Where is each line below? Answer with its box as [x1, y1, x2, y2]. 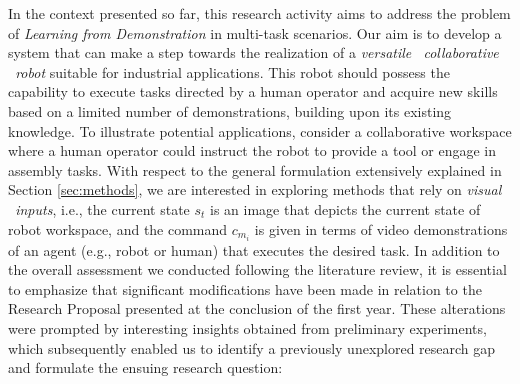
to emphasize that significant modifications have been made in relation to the [8, 278, 482, 299]
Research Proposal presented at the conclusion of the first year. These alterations [8, 298, 506, 319]
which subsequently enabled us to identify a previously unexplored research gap [8, 337, 496, 358]
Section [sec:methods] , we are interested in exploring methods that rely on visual [8, 179, 502, 200]
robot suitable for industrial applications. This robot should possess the [15, 61, 450, 82]
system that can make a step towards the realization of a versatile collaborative [8, 42, 499, 63]
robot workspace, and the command [8, 218, 228, 239]
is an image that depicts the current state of [210, 198, 481, 219]
